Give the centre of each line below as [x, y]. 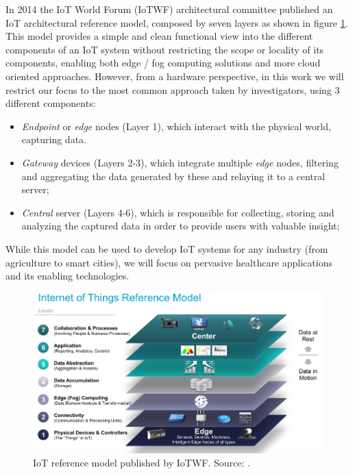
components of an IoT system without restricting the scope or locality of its [165, 49]
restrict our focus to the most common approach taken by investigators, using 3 [173, 89]
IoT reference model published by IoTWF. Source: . [142, 463]
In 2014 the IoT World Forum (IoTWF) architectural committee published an [169, 9]
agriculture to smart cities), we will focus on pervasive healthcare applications [169, 262]
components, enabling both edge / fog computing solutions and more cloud [163, 63]
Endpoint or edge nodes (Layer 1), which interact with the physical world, [176, 126]
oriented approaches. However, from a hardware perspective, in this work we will [175, 76]
